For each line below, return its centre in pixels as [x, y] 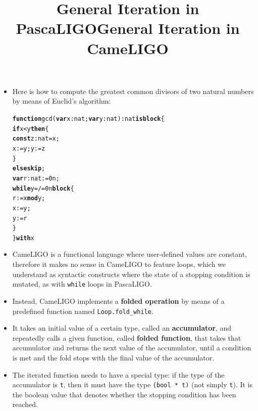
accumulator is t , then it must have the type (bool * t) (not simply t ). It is [132, 384]
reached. [25, 404]
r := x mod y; [29, 198]
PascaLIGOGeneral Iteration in [128, 28]
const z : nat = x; [36, 139]
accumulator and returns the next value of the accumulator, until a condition [132, 348]
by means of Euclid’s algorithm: [62, 101]
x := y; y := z [29, 148]
